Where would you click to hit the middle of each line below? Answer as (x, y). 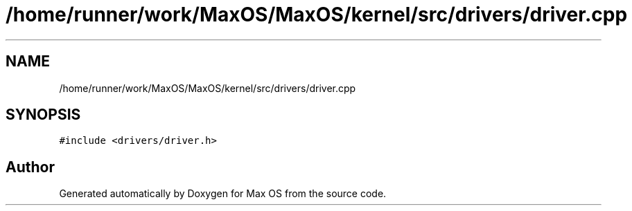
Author (30, 167)
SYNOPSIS (43, 115)
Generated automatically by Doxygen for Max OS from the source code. (223, 194)
